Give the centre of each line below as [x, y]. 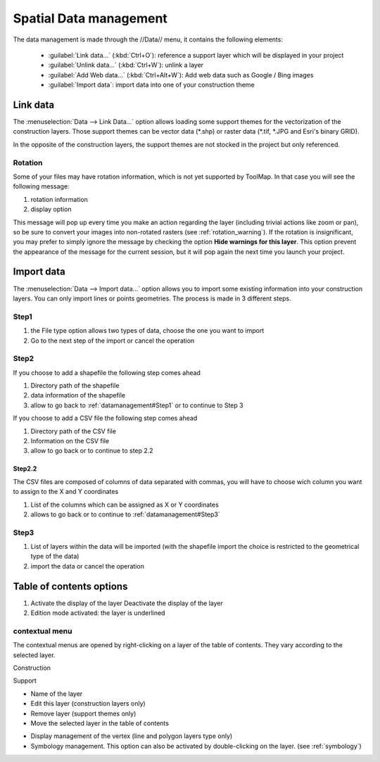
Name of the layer [57, 694]
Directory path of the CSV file [73, 431]
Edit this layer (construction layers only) [88, 704]
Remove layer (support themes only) [83, 713]
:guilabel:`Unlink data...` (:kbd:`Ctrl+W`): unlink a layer [126, 65]
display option [51, 209]
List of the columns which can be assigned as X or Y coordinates [125, 504]
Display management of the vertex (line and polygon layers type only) [132, 736]
